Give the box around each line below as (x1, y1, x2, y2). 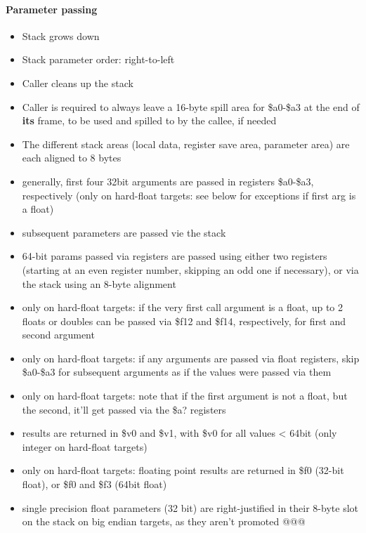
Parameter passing (6, 1, 98, 16)
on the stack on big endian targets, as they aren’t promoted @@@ (22, 514, 306, 529)
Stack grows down (22, 28, 100, 43)
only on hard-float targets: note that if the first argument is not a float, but (22, 388, 348, 403)
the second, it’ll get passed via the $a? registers (22, 402, 226, 416)
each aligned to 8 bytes (22, 150, 122, 165)
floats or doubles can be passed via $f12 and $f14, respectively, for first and (22, 313, 346, 328)
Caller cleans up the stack (22, 75, 133, 90)
